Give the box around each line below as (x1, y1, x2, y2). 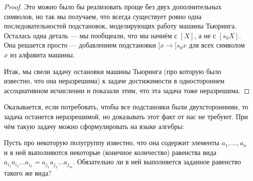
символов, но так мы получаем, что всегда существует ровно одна (4, 11, 202, 21)
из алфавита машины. (10, 49, 75, 59)
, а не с (194, 30, 216, 40)
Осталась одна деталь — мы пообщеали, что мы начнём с (4, 30, 177, 40)
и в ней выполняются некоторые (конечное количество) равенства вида (4, 147, 217, 157)
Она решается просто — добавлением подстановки (4, 40, 156, 50)
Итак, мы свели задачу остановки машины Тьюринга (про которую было (4, 66, 222, 76)
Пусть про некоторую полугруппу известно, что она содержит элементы (4, 137, 220, 148)
